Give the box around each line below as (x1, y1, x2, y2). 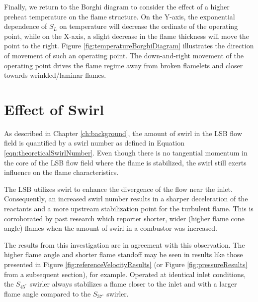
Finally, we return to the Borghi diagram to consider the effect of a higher (4, 1, 230, 11)
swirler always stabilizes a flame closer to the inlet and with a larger (29, 279, 237, 289)
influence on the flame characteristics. (4, 167, 119, 177)
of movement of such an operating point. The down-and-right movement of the (4, 50, 244, 60)
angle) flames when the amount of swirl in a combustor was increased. (4, 223, 218, 233)
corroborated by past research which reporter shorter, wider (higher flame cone (4, 213, 245, 223)
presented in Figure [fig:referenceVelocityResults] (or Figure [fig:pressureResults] (4, 259, 248, 269)
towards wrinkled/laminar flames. (4, 70, 106, 80)
